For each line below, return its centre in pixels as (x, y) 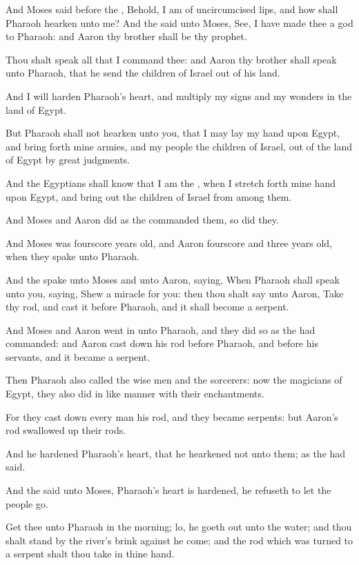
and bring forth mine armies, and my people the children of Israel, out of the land (179, 146)
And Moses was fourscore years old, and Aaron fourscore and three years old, (169, 242)
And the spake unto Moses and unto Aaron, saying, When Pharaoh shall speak (173, 279)
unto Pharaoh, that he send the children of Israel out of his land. (143, 73)
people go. (27, 503)
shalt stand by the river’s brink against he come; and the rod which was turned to (179, 540)
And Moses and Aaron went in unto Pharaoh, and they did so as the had (161, 329)
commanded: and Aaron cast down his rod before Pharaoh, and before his (162, 343)
